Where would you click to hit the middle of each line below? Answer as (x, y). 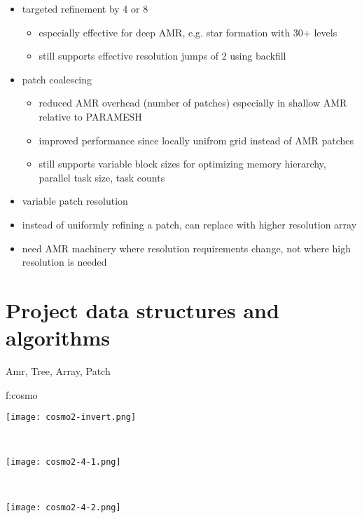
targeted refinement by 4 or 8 (85, 8)
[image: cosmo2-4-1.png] (63, 462)
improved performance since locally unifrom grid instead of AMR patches (196, 140)
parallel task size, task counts (102, 177)
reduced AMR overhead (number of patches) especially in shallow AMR (193, 103)
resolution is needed (64, 262)
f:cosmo (22, 394)
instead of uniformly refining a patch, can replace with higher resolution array (189, 224)
